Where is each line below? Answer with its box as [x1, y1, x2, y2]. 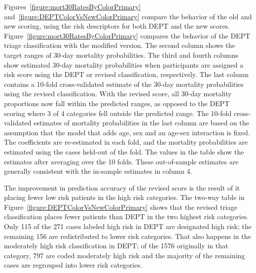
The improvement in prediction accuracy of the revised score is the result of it [4, 182, 240, 193]
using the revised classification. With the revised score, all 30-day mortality [4, 88, 232, 99]
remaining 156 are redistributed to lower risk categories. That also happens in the [4, 231, 251, 241]
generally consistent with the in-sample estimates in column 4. [4, 166, 192, 176]
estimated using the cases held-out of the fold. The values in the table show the [4, 146, 244, 156]
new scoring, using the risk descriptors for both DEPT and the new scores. [4, 21, 230, 31]
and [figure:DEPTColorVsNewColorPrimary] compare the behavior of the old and [4, 11, 252, 21]
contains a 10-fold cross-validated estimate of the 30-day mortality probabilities [4, 78, 244, 89]
